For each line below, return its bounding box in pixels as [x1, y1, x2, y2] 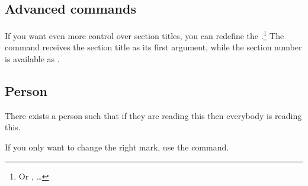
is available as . [5, 53, 60, 65]
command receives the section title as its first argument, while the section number [5, 41, 302, 53]
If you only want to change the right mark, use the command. [5, 141, 229, 153]
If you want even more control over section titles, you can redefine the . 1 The [5, 28, 284, 41]
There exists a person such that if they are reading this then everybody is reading [5, 109, 302, 121]
